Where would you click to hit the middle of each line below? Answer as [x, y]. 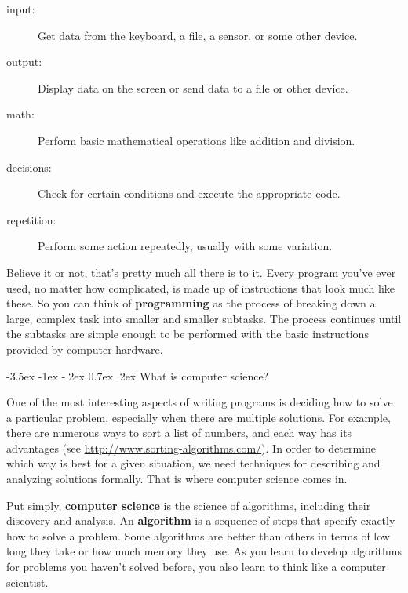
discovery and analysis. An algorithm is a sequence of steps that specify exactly [201, 520]
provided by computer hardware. [85, 349]
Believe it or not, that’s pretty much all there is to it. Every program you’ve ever [201, 272]
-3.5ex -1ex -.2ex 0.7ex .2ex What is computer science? [138, 375]
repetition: [31, 219]
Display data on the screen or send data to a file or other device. [193, 87]
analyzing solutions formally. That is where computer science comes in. [177, 479]
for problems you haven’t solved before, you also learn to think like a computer [196, 567]
